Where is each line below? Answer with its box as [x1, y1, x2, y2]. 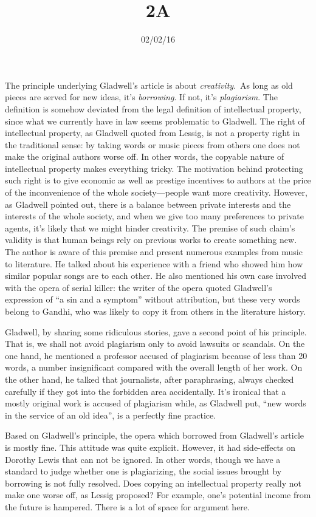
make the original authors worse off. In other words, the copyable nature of [5, 150, 284, 163]
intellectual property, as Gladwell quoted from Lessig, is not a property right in [5, 126, 300, 139]
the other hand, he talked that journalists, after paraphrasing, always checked [5, 372, 294, 385]
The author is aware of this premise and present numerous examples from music [5, 245, 303, 258]
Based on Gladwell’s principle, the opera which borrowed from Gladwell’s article [5, 429, 304, 442]
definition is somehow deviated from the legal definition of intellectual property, [5, 102, 301, 115]
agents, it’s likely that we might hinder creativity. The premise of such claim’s [5, 221, 295, 234]
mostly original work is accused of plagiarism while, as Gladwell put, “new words [5, 397, 306, 409]
